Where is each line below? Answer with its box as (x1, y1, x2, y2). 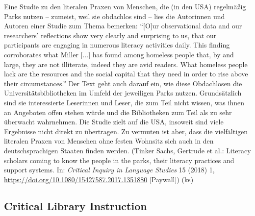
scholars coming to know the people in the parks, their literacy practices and (4, 155, 234, 165)
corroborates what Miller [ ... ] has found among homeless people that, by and (4, 49, 234, 59)
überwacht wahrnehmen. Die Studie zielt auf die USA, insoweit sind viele (4, 117, 224, 127)
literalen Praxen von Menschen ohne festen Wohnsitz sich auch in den (4, 136, 214, 146)
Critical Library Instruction (4, 198, 147, 213)
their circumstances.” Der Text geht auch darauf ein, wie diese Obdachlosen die (4, 78, 242, 88)
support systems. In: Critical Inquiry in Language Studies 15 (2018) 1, (4, 165, 215, 175)
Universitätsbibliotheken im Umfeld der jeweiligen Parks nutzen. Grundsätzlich (4, 88, 242, 98)
